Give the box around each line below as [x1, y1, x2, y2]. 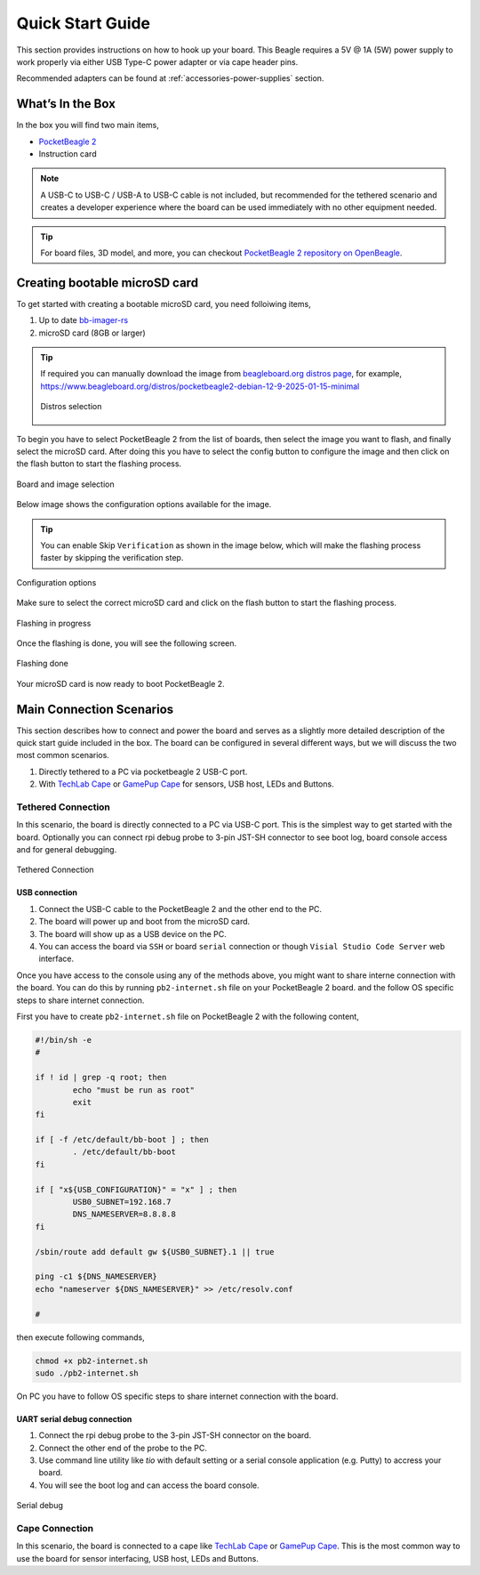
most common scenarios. [16, 750, 110, 761]
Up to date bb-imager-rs [38, 315, 129, 326]
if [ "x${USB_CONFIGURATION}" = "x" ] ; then [35, 1184, 237, 1194]
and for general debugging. [16, 844, 117, 855]
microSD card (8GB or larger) [38, 327, 146, 338]
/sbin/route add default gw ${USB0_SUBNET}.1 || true [35, 1247, 275, 1256]
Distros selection [40, 401, 102, 412]
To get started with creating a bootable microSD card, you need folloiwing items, [16, 298, 311, 309]
